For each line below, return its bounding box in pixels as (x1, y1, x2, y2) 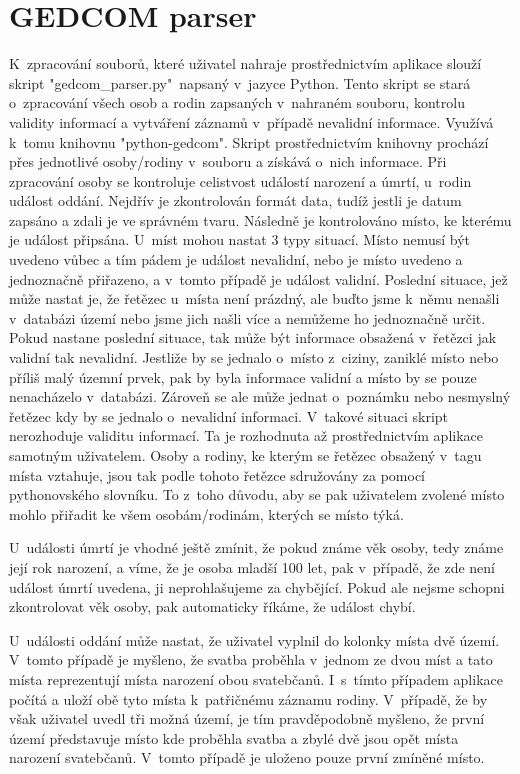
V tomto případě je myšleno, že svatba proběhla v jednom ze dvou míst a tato (9, 649, 493, 670)
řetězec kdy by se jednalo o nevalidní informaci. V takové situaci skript (9, 405, 449, 426)
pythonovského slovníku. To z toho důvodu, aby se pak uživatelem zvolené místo (9, 484, 505, 505)
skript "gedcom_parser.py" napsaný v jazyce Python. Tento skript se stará (9, 72, 471, 93)
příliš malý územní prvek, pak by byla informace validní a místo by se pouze (9, 366, 477, 387)
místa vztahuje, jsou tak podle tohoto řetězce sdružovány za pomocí (9, 464, 426, 485)
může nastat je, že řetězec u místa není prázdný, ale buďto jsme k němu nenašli (9, 288, 500, 309)
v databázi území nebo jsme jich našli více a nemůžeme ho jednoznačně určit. (9, 307, 486, 328)
